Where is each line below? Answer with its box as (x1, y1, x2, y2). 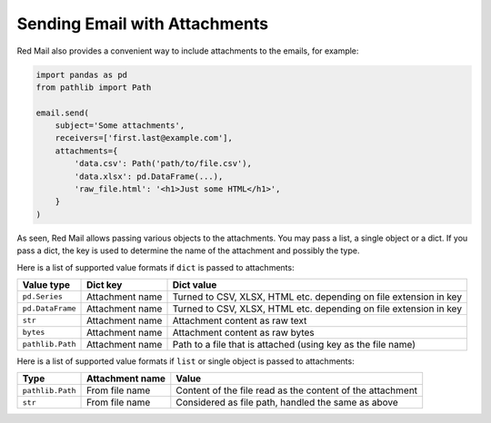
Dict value (172, 278, 217, 290)
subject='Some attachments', (55, 121, 185, 131)
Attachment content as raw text (172, 314, 307, 327)
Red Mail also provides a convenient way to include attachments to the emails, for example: (16, 45, 359, 56)
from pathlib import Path (35, 82, 152, 93)
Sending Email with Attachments (16, 14, 268, 34)
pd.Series (22, 291, 64, 301)
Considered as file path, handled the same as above (175, 396, 399, 408)
